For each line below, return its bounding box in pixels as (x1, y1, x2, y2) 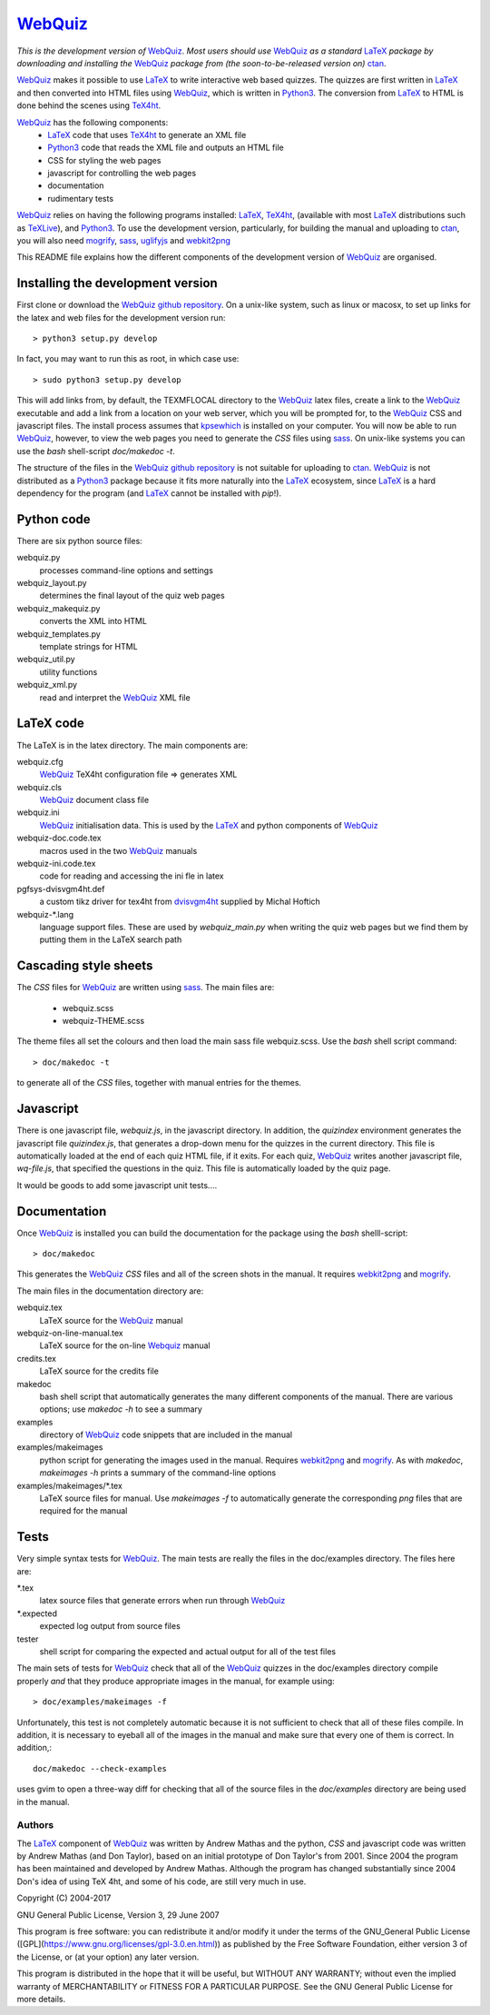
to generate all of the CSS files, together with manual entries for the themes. (16, 1077, 302, 1088)
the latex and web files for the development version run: (16, 312, 226, 323)
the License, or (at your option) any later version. (16, 1951, 200, 1962)
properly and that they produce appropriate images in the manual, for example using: (16, 1675, 335, 1686)
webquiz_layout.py (16, 578, 87, 589)
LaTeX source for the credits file (39, 1365, 159, 1376)
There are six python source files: (16, 535, 142, 546)
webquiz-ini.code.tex (16, 859, 96, 869)
